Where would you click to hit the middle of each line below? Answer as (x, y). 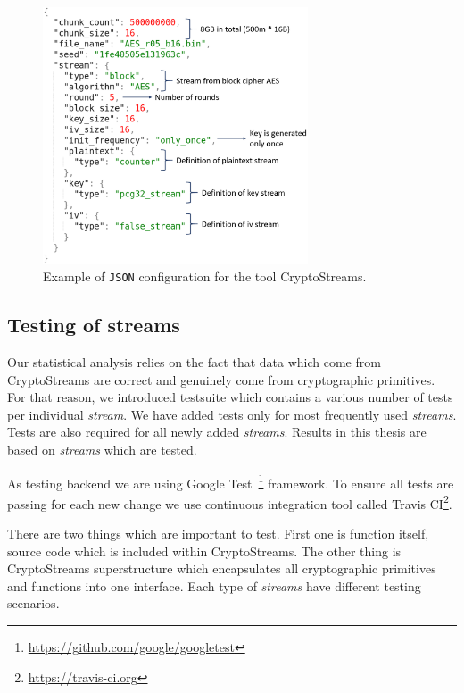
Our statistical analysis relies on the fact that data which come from (194, 361)
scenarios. (33, 603)
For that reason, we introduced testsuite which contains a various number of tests (230, 397)
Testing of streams (94, 325)
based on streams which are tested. (102, 449)
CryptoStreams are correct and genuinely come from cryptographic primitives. (221, 379)
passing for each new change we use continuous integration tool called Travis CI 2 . (230, 502)
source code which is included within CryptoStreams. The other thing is (204, 551)
